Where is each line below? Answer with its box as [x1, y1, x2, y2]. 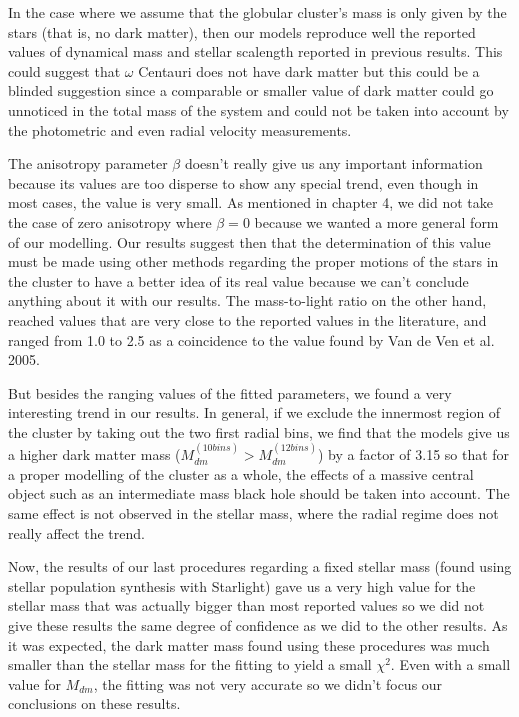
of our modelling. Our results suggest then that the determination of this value [8, 231, 491, 252]
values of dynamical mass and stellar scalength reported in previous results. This [8, 41, 503, 62]
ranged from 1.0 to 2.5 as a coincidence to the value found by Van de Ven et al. [8, 329, 495, 350]
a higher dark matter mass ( [8, 444, 181, 465]
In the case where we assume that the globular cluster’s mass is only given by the [8, 2, 507, 22]
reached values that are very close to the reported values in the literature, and [8, 309, 487, 330]
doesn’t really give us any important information [184, 153, 483, 174]
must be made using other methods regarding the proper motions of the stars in [8, 251, 499, 272]
